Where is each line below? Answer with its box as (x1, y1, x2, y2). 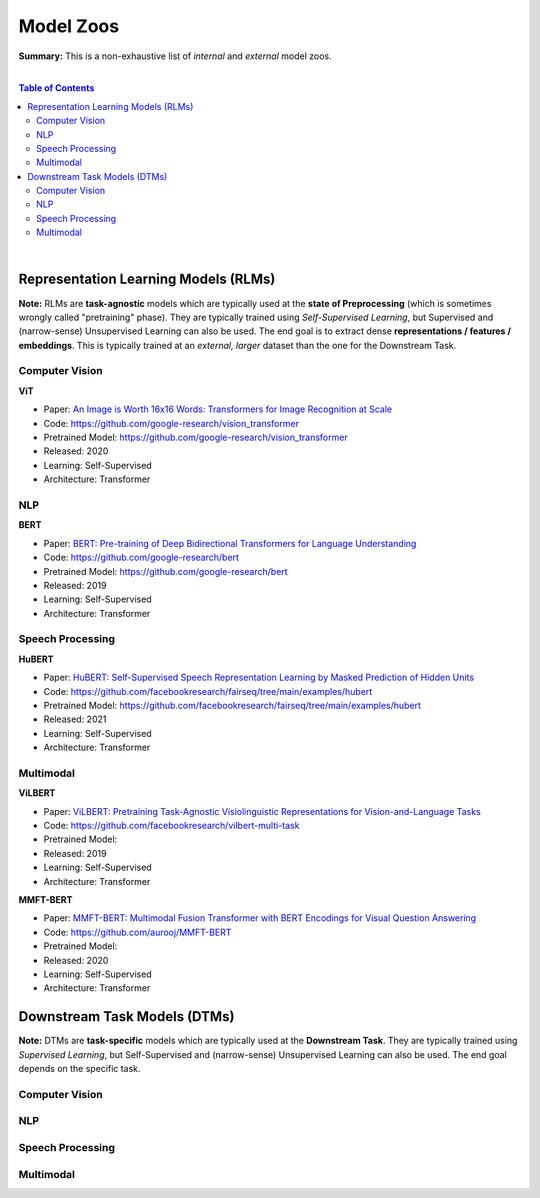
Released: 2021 (43, 713, 107, 725)
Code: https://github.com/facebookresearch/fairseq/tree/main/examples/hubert (43, 685, 373, 697)
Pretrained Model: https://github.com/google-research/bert (43, 565, 289, 577)
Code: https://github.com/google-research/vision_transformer (43, 417, 300, 429)
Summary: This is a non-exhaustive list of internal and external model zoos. (18, 50, 332, 62)
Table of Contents (18, 82, 95, 94)
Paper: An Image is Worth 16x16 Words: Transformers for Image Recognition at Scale (43, 403, 393, 415)
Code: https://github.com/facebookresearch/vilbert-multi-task (43, 820, 300, 832)
